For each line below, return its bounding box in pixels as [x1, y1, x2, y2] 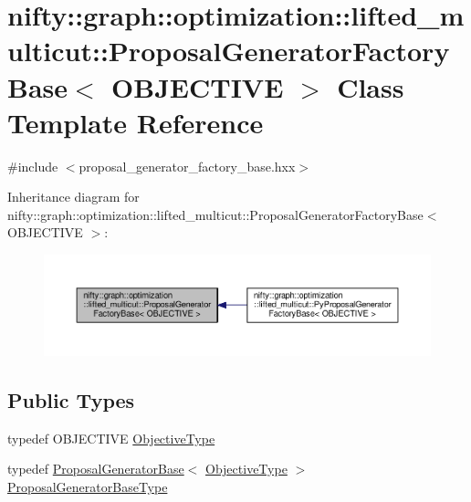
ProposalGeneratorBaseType [7, 476, 168, 496]
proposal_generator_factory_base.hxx [78, 156, 296, 175]
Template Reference [7, 103, 264, 141]
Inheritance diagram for [7, 187, 140, 206]
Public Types [7, 385, 135, 413]
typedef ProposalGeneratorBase [7, 459, 184, 478]
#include [7, 156, 58, 175]
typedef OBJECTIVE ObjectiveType [7, 428, 215, 447]
